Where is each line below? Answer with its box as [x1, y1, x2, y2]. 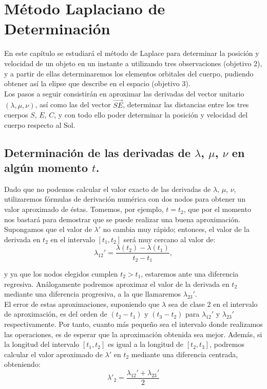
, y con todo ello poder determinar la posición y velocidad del [54, 109, 248, 120]
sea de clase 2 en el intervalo [168, 298, 258, 309]
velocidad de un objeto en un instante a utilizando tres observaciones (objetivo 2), [4, 57, 262, 68]
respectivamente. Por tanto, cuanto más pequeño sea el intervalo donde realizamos [4, 318, 263, 329]
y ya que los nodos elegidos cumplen [4, 268, 118, 279]
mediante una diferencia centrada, [131, 348, 238, 359]
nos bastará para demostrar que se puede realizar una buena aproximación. [4, 213, 240, 224]
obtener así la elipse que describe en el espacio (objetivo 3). [4, 78, 190, 89]
